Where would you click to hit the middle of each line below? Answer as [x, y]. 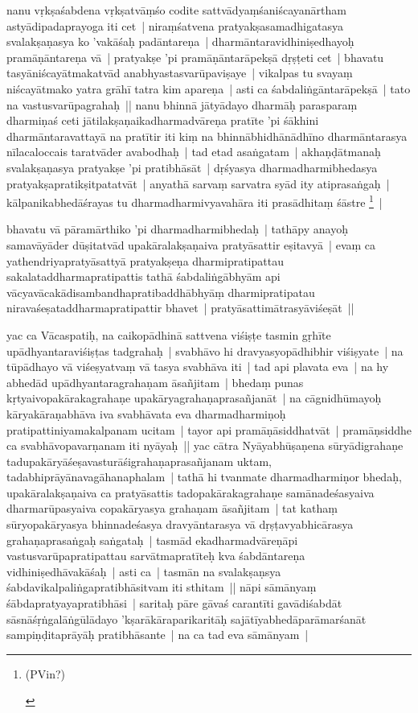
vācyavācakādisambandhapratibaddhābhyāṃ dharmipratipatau [161, 292]
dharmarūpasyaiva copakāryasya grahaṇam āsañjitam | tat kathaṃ [172, 508]
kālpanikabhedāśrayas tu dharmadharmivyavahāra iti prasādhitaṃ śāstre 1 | [195, 201]
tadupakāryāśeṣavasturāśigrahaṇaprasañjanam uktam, [139, 461]
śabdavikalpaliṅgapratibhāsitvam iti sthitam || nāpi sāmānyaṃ [162, 587]
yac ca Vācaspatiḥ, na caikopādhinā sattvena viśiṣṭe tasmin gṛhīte [169, 334]
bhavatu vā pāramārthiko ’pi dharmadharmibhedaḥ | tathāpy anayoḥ [177, 229]
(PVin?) [45, 673]
